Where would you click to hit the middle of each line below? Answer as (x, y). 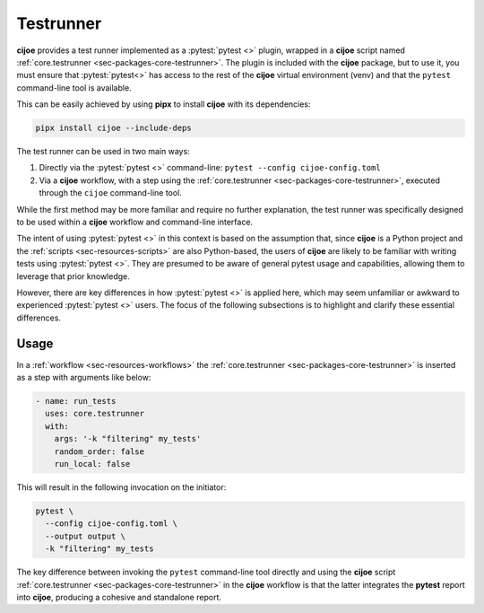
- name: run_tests (76, 401)
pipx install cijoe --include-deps (113, 128)
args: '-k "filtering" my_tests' (128, 439)
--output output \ (85, 536)
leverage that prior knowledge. (73, 276)
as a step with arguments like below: (84, 378)
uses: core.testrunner (95, 414)
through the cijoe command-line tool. (111, 193)
